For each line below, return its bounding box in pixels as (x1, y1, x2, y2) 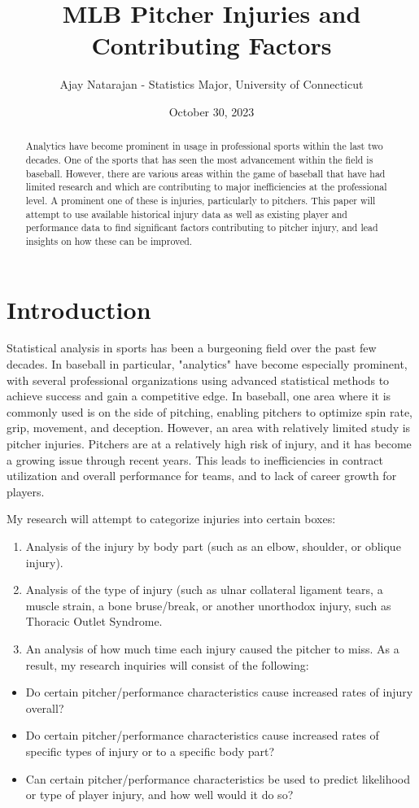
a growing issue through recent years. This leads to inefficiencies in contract (7, 451, 383, 468)
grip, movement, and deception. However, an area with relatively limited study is (7, 419, 411, 436)
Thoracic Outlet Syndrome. (25, 613, 163, 630)
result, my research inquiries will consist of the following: (25, 656, 309, 673)
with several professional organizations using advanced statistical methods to (7, 371, 390, 388)
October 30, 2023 (168, 103, 255, 120)
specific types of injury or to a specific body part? (25, 742, 275, 759)
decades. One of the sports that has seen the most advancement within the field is (25, 152, 373, 166)
